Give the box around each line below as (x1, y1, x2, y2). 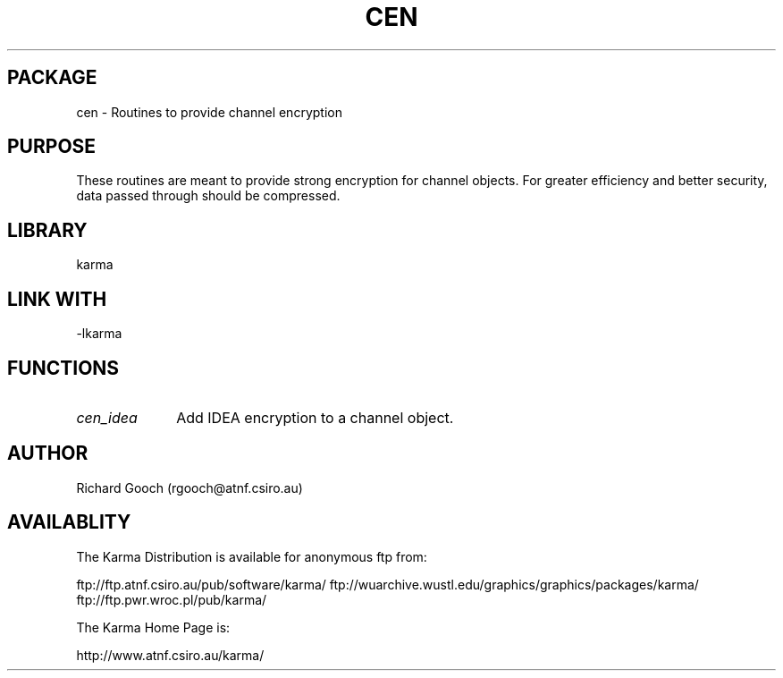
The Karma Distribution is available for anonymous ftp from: (76, 548, 427, 564)
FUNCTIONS (7, 356, 120, 379)
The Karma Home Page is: (76, 619, 231, 635)
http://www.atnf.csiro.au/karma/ (76, 647, 265, 663)
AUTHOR (7, 442, 88, 465)
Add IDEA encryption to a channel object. (176, 408, 454, 427)
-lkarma (76, 326, 122, 342)
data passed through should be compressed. (76, 188, 341, 204)
